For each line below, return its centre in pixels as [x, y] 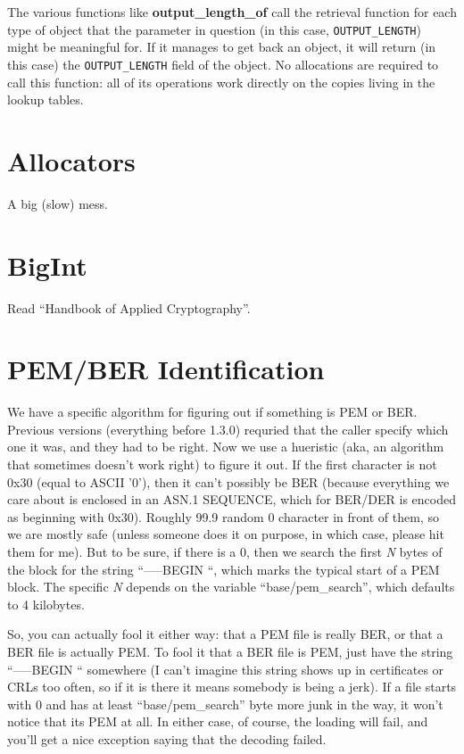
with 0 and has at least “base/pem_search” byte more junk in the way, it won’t [225, 704]
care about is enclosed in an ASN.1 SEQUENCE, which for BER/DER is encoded [232, 499]
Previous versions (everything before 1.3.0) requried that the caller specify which [228, 429]
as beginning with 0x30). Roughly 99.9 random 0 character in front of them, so [223, 516]
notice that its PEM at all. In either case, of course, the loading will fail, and [218, 721]
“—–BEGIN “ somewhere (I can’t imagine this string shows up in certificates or [226, 669]
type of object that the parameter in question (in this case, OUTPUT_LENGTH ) [214, 29]
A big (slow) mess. [58, 203]
